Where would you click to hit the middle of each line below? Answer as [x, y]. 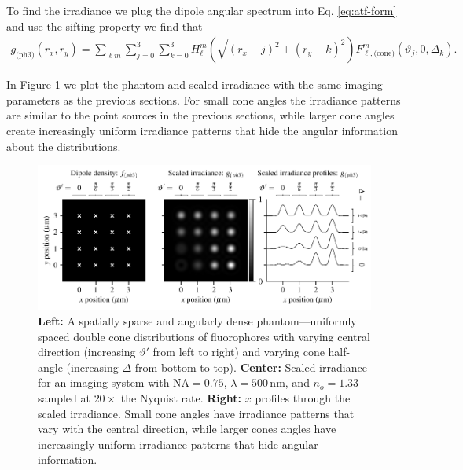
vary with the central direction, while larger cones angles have [187, 429]
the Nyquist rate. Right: [181, 398]
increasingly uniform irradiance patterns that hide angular [178, 444]
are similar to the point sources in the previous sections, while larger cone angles [200, 115]
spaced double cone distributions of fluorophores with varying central [204, 336]
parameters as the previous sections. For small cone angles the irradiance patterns [204, 99]
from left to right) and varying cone [239, 352]
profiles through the [303, 398]
